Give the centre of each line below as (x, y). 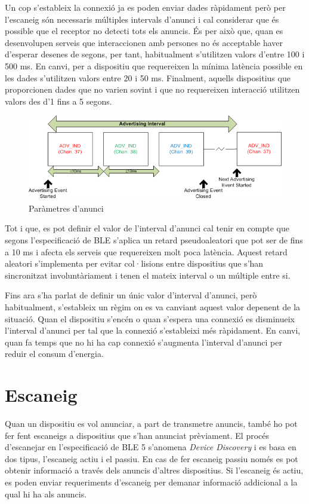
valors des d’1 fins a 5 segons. (58, 101)
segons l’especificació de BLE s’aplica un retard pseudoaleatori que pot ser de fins (154, 240)
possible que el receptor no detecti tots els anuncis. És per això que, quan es (144, 31)
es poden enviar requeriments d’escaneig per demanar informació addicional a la (151, 482)
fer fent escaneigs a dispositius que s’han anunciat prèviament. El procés (137, 435)
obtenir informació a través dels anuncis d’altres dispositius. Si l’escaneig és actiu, (154, 470)
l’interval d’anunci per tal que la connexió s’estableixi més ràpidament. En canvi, (153, 330)
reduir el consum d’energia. (54, 354)
